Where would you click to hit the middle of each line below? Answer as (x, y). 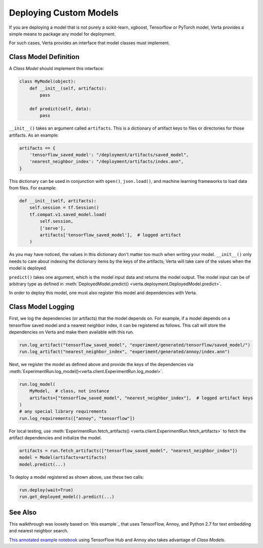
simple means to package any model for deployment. (62, 34)
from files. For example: (33, 188)
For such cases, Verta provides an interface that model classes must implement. (89, 43)
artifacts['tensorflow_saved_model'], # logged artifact (110, 235)
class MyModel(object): (48, 81)
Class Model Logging (42, 307)
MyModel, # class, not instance (69, 391)
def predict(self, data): (60, 109)
